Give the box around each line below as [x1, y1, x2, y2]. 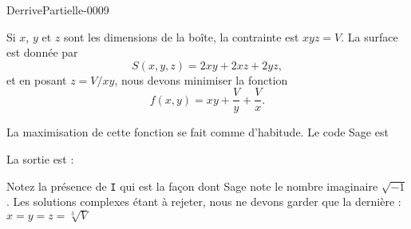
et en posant [6, 71, 67, 88]
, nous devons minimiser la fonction [114, 71, 288, 88]
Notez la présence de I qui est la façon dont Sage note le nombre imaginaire [6, 177, 378, 194]
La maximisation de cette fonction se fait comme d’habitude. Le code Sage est [6, 124, 389, 140]
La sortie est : [6, 151, 74, 168]
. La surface [341, 28, 398, 45]
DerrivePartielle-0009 [6, 2, 109, 18]
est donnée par [6, 44, 78, 61]
